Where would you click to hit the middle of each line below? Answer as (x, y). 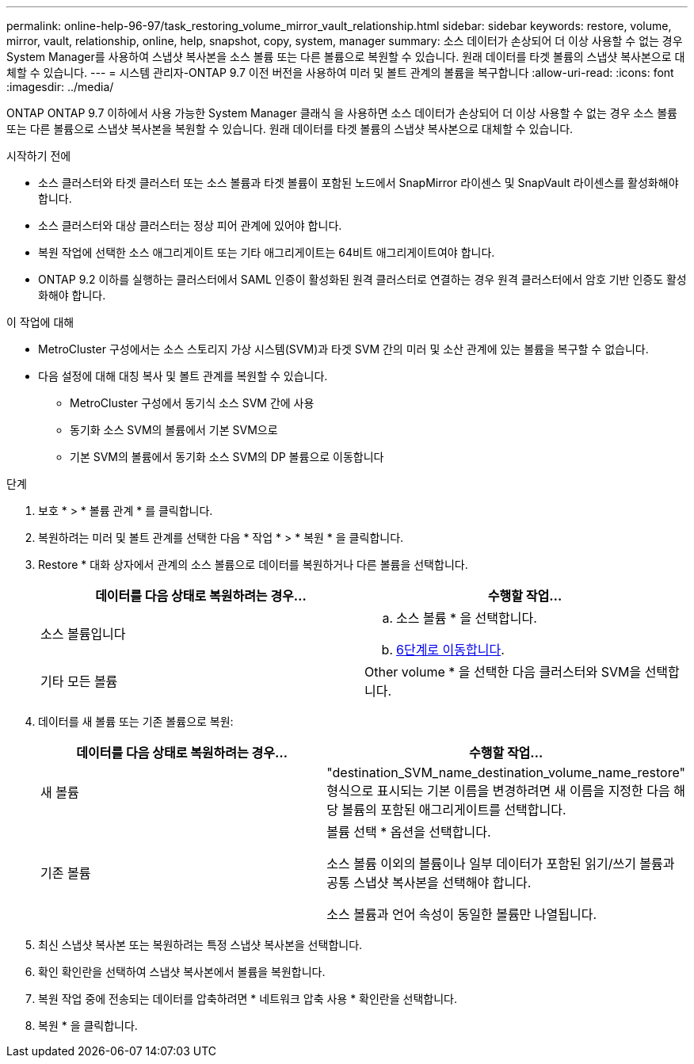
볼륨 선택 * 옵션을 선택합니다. (409, 832)
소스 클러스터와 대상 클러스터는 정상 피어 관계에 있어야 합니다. (190, 225)
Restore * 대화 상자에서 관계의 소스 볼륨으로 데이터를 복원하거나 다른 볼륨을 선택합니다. (253, 564)
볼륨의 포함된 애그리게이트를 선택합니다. (454, 810)
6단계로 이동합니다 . (450, 650)
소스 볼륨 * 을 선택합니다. (467, 618)
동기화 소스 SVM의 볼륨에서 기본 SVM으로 (174, 430)
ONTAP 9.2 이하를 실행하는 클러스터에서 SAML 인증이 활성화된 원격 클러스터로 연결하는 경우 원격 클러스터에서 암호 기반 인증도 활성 (362, 279)
